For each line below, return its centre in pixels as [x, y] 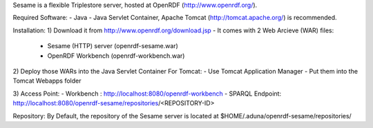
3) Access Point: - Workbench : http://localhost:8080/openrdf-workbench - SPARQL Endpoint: [147, 94]
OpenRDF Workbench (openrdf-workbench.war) [116, 56]
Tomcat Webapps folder [47, 81]
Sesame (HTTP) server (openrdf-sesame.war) [113, 46]
